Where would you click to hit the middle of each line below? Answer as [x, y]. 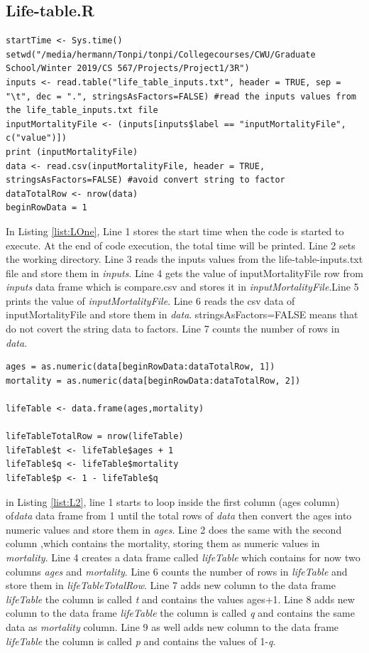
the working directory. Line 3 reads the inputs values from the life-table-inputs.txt [184, 259]
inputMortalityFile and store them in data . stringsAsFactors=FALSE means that [182, 314]
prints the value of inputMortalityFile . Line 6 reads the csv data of [150, 300]
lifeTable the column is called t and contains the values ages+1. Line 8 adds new [180, 599]
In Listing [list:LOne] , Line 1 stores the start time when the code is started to [175, 231]
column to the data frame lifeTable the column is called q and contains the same [180, 613]
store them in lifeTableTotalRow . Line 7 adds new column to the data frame [171, 585]
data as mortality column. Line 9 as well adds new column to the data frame [172, 626]
